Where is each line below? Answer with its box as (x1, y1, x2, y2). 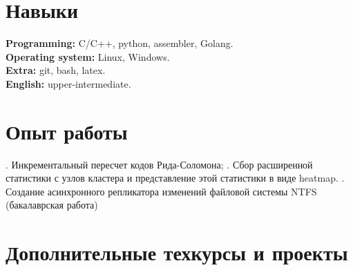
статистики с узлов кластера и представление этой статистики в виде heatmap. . (6, 171, 345, 185)
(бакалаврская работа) (6, 197, 98, 212)
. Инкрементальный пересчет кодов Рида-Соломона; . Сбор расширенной (6, 157, 313, 171)
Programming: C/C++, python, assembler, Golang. (6, 36, 233, 50)
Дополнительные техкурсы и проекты (6, 238, 348, 267)
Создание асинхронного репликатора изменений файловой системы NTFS (6, 184, 317, 198)
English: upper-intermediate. (6, 76, 131, 90)
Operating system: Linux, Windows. (6, 49, 170, 64)
